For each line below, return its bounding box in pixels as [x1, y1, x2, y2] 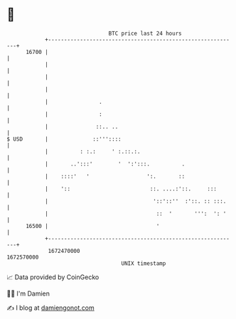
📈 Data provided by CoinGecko [6, 273, 100, 281]
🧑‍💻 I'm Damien [6, 289, 50, 298]
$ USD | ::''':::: [6, 135, 122, 143]
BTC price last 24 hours [108, 30, 182, 37]
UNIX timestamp [121, 259, 166, 267]
